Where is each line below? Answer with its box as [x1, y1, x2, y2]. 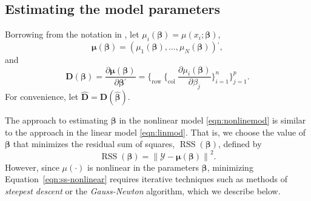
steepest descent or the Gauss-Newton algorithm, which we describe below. [5, 184, 281, 197]
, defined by [218, 137, 262, 150]
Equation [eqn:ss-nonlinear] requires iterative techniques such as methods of [5, 173, 288, 185]
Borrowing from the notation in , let [5, 28, 139, 41]
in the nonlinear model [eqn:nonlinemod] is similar [119, 114, 306, 127]
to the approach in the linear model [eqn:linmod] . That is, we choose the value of [5, 125, 306, 138]
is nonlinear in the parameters [87, 160, 199, 173]
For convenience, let [5, 90, 79, 103]
